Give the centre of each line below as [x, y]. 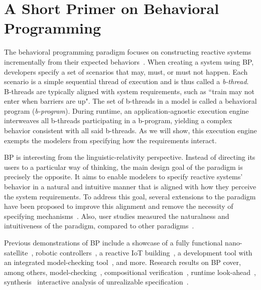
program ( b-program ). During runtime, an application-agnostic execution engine [126, 110]
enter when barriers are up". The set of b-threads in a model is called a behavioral [130, 101]
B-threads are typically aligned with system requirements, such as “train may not [129, 91]
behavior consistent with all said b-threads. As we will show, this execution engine [130, 130]
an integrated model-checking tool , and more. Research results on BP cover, [122, 262]
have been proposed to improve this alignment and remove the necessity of [119, 206]
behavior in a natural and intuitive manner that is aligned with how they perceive [130, 187]
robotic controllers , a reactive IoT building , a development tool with [144, 252]
